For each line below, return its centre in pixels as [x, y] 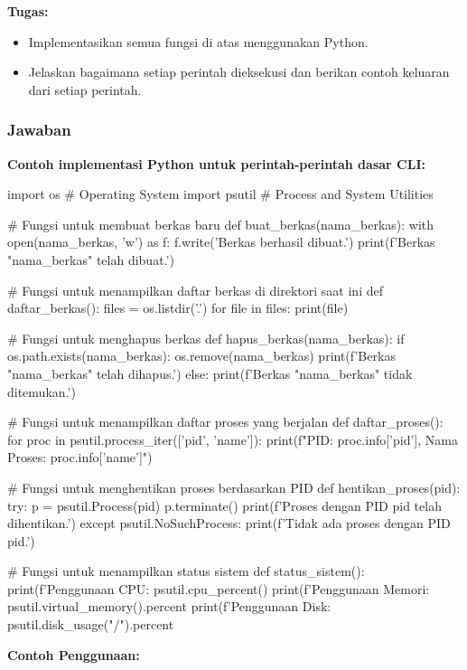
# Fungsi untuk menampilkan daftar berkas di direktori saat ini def [195, 290]
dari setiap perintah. [85, 89]
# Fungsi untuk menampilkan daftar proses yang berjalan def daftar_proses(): [225, 422]
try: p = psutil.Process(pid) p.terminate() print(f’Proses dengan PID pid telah [224, 505]
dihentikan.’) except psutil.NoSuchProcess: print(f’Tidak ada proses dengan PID [229, 523]
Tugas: [28, 11]
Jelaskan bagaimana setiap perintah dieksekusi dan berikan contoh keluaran [239, 72]
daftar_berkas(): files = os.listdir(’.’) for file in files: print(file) [178, 308]
